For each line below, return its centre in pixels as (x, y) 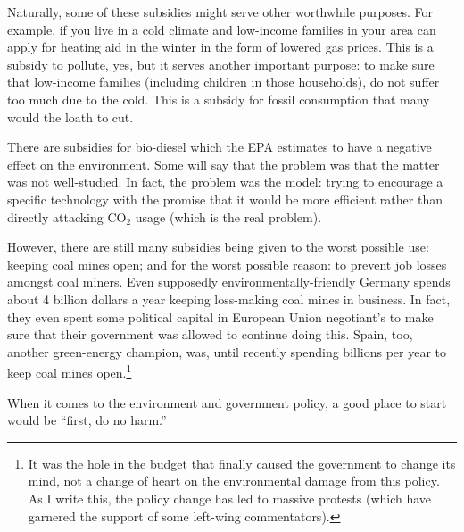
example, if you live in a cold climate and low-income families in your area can (222, 29)
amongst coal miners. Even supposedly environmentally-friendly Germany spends (229, 282)
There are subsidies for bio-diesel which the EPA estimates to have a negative (220, 147)
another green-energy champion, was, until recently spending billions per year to (227, 351)
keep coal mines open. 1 (70, 371)
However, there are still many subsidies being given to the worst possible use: (218, 247)
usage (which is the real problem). (228, 216)
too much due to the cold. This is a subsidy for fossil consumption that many (219, 99)
